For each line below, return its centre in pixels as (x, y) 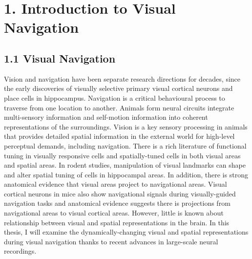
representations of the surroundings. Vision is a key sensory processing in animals (126, 126)
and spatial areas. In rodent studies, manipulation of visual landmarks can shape (125, 165)
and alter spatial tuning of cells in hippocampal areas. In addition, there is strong (126, 174)
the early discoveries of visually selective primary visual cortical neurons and (118, 88)
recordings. (20, 251)
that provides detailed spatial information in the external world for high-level (119, 136)
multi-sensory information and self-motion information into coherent (106, 117)
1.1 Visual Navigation (60, 58)
